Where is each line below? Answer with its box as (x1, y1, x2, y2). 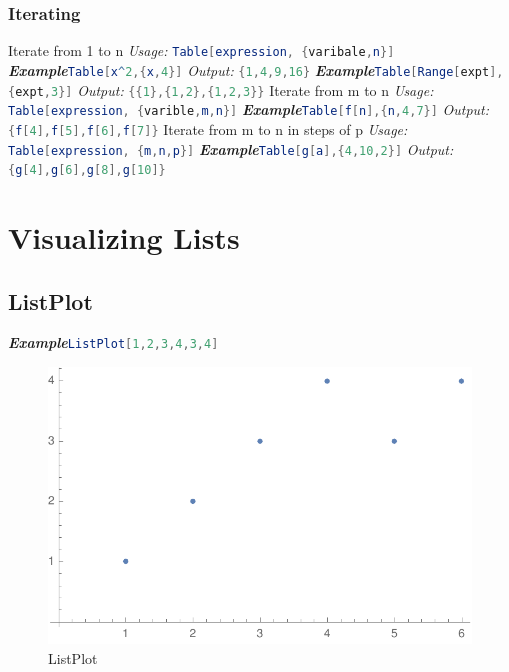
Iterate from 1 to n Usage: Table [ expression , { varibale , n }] (8, 40, 395, 61)
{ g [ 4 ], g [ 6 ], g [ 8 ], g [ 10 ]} (8, 163, 166, 178)
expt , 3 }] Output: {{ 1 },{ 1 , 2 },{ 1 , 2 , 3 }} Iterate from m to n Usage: (15, 79, 434, 100)
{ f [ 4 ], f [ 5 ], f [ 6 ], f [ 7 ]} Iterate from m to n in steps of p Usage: (8, 118, 408, 139)
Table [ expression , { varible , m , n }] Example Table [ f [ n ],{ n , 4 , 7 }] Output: (8, 99, 490, 120)
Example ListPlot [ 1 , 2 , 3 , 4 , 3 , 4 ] (8, 332, 219, 353)
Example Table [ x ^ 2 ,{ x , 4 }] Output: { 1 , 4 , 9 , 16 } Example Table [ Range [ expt (8, 59, 490, 80)
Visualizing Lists (8, 217, 240, 257)
